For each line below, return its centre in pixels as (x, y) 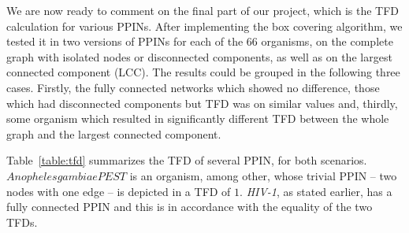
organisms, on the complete (327, 41)
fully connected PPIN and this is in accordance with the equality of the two (190, 207)
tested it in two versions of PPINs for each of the (125, 41)
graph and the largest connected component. (114, 133)
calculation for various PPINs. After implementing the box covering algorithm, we (204, 26)
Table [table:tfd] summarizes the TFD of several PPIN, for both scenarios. (187, 160)
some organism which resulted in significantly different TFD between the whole (198, 118)
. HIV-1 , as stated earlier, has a (316, 191)
